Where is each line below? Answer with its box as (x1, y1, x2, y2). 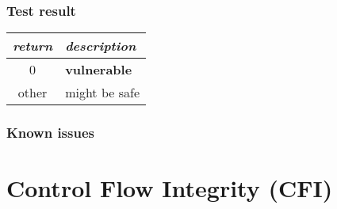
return (13, 36, 53, 55)
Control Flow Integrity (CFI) (6, 172, 333, 204)
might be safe (65, 83, 140, 102)
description (65, 36, 136, 55)
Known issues (6, 123, 94, 142)
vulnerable (65, 60, 132, 79)
